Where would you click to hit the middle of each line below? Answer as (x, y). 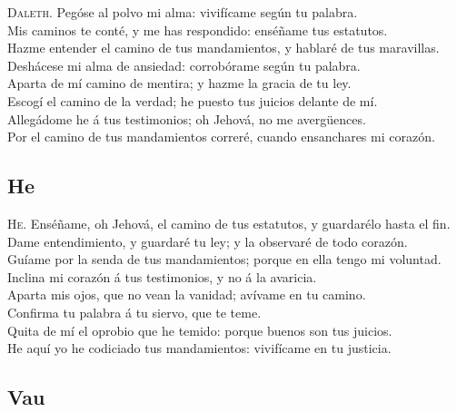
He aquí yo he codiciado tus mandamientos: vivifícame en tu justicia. (199, 348)
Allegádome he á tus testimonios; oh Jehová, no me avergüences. (187, 118)
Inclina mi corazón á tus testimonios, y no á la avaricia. (162, 276)
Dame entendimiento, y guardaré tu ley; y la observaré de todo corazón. (208, 241)
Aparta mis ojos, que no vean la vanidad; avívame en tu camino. (187, 294)
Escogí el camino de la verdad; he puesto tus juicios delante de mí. (193, 100)
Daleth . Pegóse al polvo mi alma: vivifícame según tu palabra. (183, 12)
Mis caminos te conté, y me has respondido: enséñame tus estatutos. (198, 29)
